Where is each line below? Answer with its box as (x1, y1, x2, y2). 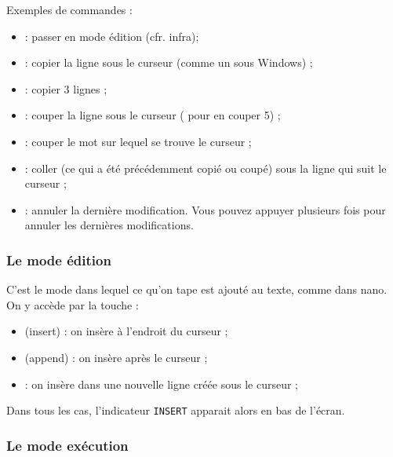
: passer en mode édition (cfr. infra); (24, 27, 199, 44)
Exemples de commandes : (6, 2, 133, 17)
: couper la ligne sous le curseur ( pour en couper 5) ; (24, 107, 281, 123)
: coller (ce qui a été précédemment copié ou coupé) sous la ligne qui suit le (24, 159, 387, 176)
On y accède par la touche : (6, 296, 139, 313)
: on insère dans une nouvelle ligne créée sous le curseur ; (24, 375, 298, 392)
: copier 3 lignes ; (24, 80, 107, 97)
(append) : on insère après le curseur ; (24, 349, 208, 365)
